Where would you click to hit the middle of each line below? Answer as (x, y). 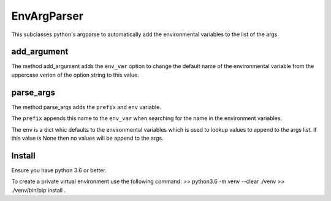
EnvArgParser (48, 16)
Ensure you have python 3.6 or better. (59, 170)
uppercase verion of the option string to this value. (75, 75)
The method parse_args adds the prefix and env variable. (86, 107)
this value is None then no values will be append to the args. (87, 138)
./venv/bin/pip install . (39, 190)
